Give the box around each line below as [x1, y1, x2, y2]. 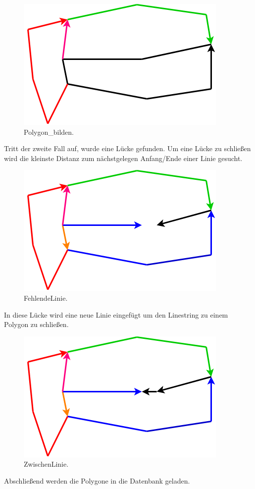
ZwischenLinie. [24, 459, 69, 469]
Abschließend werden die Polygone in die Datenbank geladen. [4, 475, 190, 486]
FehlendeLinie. [24, 292, 68, 303]
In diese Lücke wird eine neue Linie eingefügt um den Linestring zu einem [4, 309, 228, 320]
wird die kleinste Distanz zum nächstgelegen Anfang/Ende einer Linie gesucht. [4, 153, 243, 163]
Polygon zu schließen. [4, 319, 69, 329]
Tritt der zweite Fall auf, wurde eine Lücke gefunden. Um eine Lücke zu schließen [4, 143, 251, 154]
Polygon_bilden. [24, 126, 74, 137]
